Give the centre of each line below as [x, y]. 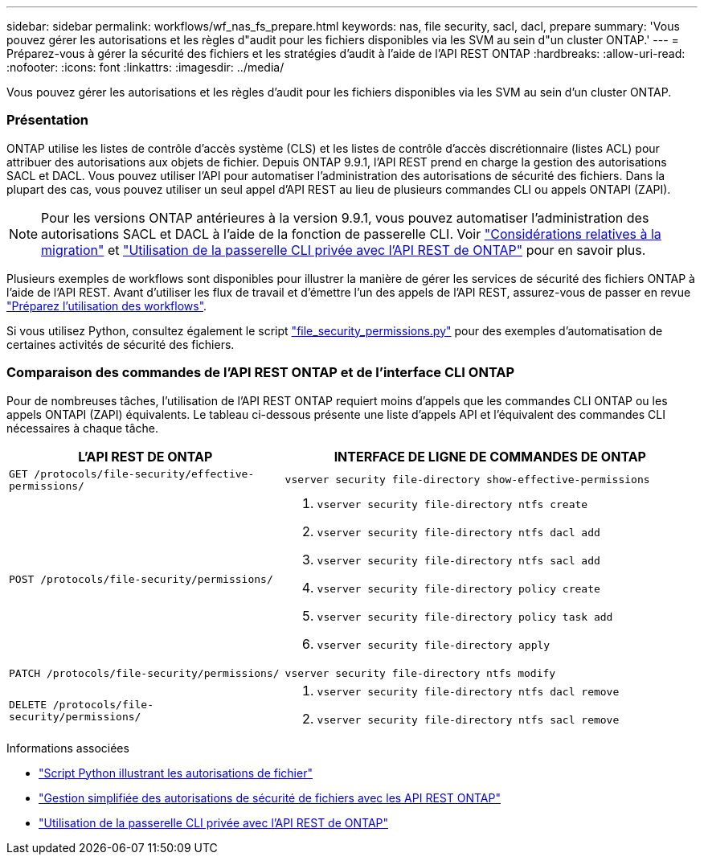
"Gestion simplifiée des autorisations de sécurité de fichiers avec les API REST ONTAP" [270, 797]
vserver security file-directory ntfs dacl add [458, 532]
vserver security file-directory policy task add [465, 617]
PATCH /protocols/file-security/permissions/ [144, 673]
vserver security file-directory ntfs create [452, 504]
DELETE [28, 704]
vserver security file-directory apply [434, 645]
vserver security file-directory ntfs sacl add [458, 560]
